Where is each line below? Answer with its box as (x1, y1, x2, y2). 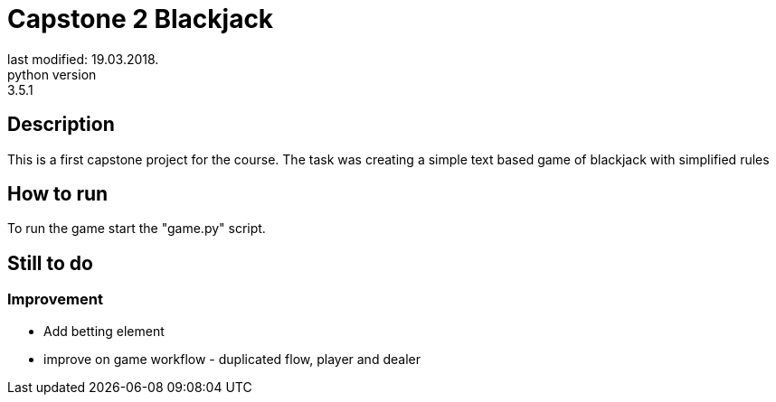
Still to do (7, 251, 93, 275)
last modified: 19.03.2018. (7, 51, 159, 67)
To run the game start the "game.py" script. (7, 220, 266, 237)
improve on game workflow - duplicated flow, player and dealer (43, 351, 421, 367)
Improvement (7, 290, 103, 309)
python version (7, 66, 97, 82)
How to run (7, 182, 109, 206)
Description (7, 113, 115, 136)
